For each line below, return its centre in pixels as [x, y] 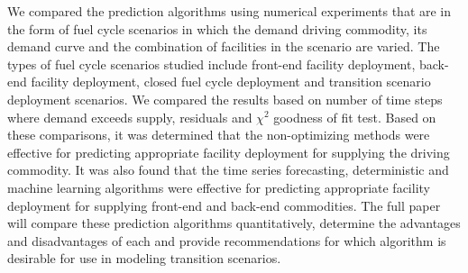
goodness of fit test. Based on [355, 117]
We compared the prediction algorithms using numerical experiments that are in [229, 11]
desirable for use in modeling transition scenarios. [144, 258]
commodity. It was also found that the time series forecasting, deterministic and [228, 170]
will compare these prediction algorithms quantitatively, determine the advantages [234, 223]
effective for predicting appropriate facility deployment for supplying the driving [229, 152]
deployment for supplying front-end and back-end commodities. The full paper [224, 205]
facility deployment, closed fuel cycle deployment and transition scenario [231, 82]
